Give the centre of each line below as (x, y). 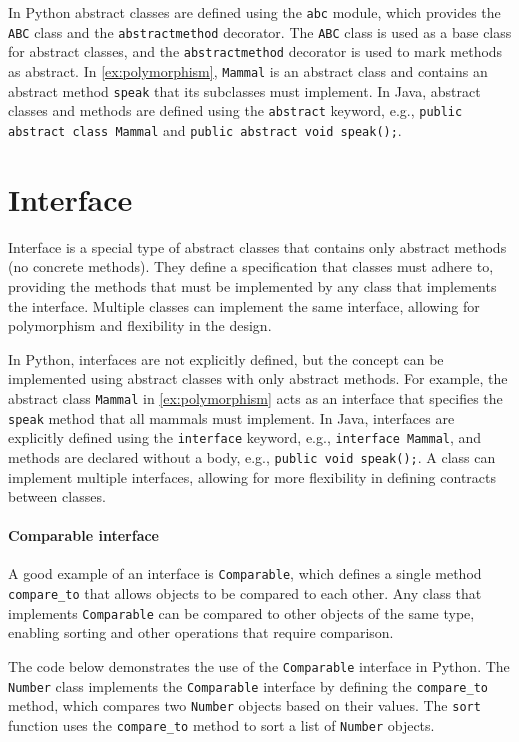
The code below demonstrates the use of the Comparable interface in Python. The (259, 666)
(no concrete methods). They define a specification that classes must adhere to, (251, 266)
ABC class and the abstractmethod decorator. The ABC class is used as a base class (260, 31)
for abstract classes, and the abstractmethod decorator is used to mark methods (255, 51)
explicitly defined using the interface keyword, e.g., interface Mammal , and (245, 437)
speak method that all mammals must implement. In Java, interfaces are (231, 417)
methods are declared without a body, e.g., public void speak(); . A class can (252, 456)
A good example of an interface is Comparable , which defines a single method (245, 573)
